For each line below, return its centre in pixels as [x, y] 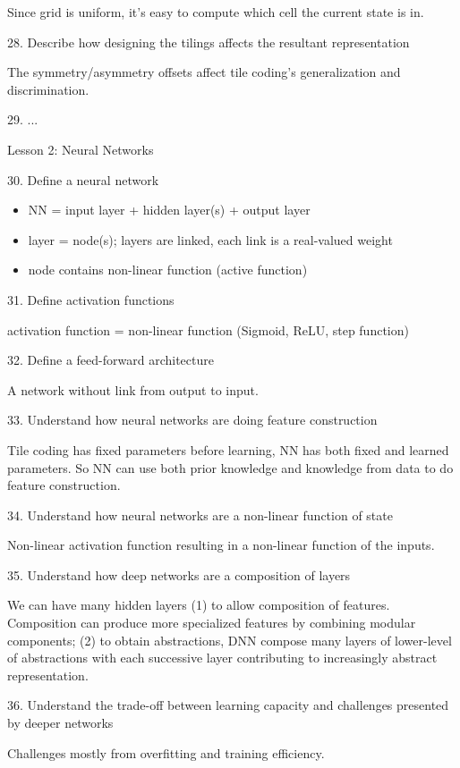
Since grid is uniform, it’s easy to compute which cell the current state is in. [216, 12]
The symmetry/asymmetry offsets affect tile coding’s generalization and [204, 72]
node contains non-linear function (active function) [168, 270]
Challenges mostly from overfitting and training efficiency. [166, 752]
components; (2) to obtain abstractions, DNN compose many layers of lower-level [230, 640]
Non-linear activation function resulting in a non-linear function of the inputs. [221, 545]
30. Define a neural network [83, 179]
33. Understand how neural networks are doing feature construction [192, 420]
